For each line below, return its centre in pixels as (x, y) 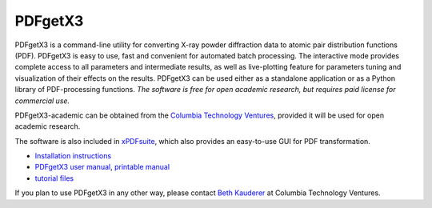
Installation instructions (73, 156)
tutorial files (54, 178)
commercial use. (42, 101)
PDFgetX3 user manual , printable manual (102, 167)
